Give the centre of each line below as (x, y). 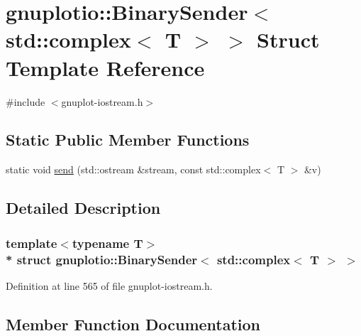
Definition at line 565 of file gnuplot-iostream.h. (109, 285)
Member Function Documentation (133, 324)
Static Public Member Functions (128, 140)
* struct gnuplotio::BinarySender (102, 259)
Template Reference (105, 67)
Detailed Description (83, 208)
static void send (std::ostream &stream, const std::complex (133, 169)
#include (26, 101)
